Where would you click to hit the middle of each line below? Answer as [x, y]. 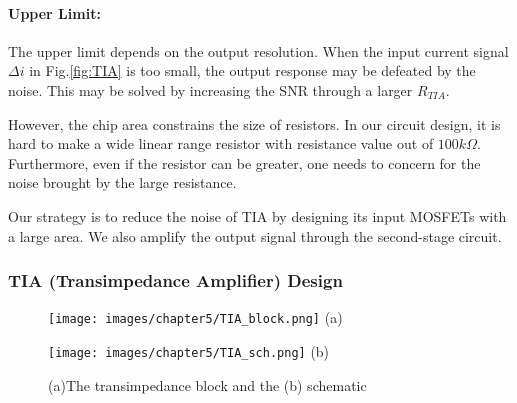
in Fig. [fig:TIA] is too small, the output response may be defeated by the [252, 70]
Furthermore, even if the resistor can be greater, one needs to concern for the [244, 162]
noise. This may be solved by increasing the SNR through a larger [210, 89]
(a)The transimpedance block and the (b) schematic [207, 384]
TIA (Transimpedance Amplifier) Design [175, 280]
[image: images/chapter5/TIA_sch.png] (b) [189, 351]
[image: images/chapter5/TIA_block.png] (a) [195, 317]
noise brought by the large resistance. [122, 182]
